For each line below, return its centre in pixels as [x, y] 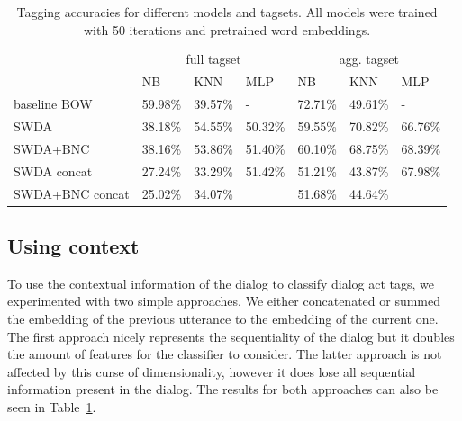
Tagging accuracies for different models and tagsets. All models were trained [227, 12]
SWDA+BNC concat [72, 193]
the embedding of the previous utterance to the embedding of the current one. [223, 318]
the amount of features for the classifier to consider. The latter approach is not [225, 354]
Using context [73, 245]
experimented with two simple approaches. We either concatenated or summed [224, 301]
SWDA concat [53, 170]
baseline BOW [53, 104]
